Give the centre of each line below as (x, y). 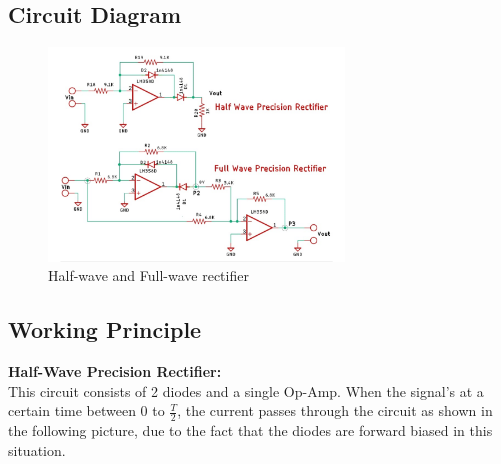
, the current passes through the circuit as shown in (335, 410)
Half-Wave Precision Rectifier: (115, 371)
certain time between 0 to (86, 410)
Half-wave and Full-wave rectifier (148, 275)
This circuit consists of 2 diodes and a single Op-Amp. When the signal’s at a (246, 390)
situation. (37, 449)
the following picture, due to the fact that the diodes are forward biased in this (250, 430)
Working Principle (105, 329)
